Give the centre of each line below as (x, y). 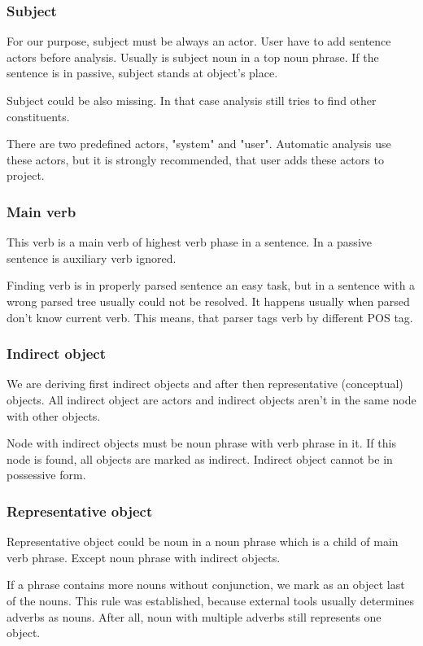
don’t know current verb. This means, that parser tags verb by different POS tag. (210, 317)
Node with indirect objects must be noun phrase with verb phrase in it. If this (201, 443)
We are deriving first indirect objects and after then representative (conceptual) (205, 384)
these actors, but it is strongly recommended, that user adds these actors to (195, 159)
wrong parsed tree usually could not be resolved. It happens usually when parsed (208, 301)
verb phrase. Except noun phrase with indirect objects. (144, 557)
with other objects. (54, 415)
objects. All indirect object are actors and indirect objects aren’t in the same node (211, 399)
